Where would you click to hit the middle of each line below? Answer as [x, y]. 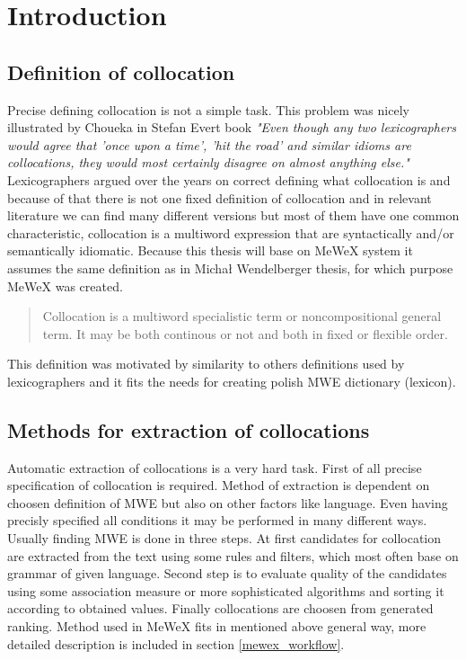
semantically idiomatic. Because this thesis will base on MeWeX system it [210, 250]
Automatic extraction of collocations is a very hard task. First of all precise [215, 467]
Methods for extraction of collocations [189, 429]
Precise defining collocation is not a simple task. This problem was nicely [208, 109]
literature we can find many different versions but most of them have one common [233, 215]
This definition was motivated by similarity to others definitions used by [206, 364]
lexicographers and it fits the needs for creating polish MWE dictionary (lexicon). [232, 381]
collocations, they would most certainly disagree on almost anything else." [208, 162]
